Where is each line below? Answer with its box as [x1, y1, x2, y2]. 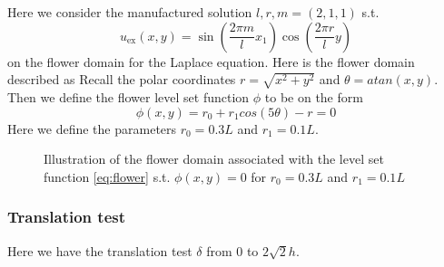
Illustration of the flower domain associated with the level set [44, 149, 384, 168]
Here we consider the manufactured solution [7, 3, 252, 21]
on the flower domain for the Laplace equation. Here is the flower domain [7, 52, 415, 71]
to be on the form [264, 87, 363, 106]
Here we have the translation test [7, 241, 192, 260]
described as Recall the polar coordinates [7, 70, 236, 89]
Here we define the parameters [7, 119, 177, 138]
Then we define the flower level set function [7, 87, 250, 106]
